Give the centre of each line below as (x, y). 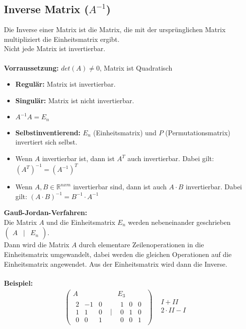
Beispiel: (18, 283)
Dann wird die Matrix (37, 245)
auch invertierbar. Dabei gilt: (171, 158)
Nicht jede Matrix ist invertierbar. (55, 48)
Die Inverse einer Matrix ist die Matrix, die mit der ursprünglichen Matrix (115, 29)
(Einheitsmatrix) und (125, 132)
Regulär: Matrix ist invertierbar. (65, 84)
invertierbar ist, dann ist (78, 158)
